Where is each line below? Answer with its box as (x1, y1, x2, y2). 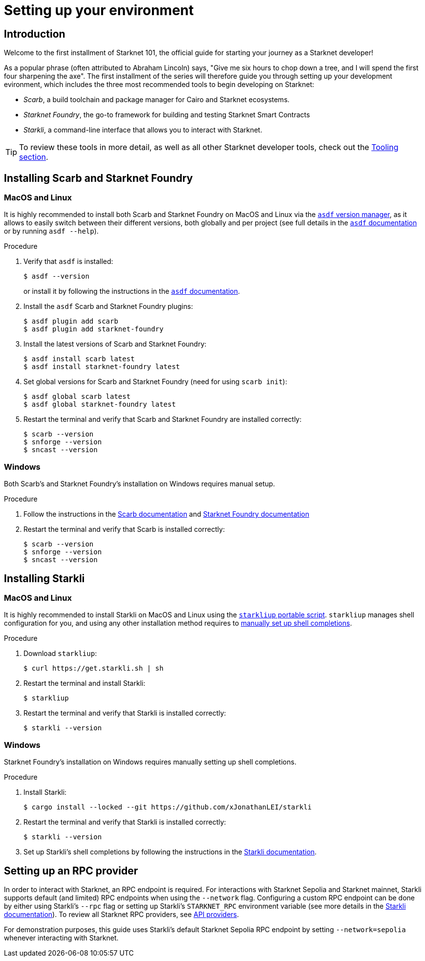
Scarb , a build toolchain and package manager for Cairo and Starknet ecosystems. (23, 95, 290, 104)
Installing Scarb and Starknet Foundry (4, 172, 193, 184)
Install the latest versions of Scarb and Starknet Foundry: (23, 340, 207, 349)
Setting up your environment (4, 2, 194, 19)
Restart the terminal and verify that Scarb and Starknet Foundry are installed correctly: (23, 415, 302, 424)
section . (19, 152, 48, 162)
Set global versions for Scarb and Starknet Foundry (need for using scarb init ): (23, 377, 287, 386)
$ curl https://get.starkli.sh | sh (23, 664, 164, 673)
